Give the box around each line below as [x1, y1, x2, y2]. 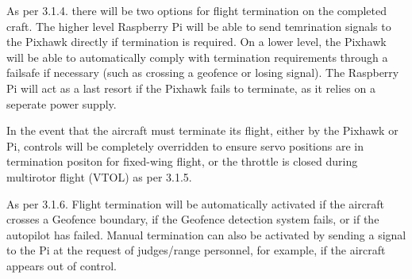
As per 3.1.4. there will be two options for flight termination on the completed [6, 2, 387, 18]
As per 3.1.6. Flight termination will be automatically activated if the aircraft [6, 195, 385, 212]
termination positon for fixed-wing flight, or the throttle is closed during [6, 153, 358, 170]
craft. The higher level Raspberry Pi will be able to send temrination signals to [6, 17, 391, 34]
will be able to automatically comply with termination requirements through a [6, 48, 388, 65]
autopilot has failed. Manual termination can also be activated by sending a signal [6, 226, 406, 243]
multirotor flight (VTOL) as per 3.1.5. [6, 168, 192, 185]
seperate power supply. [6, 95, 117, 112]
